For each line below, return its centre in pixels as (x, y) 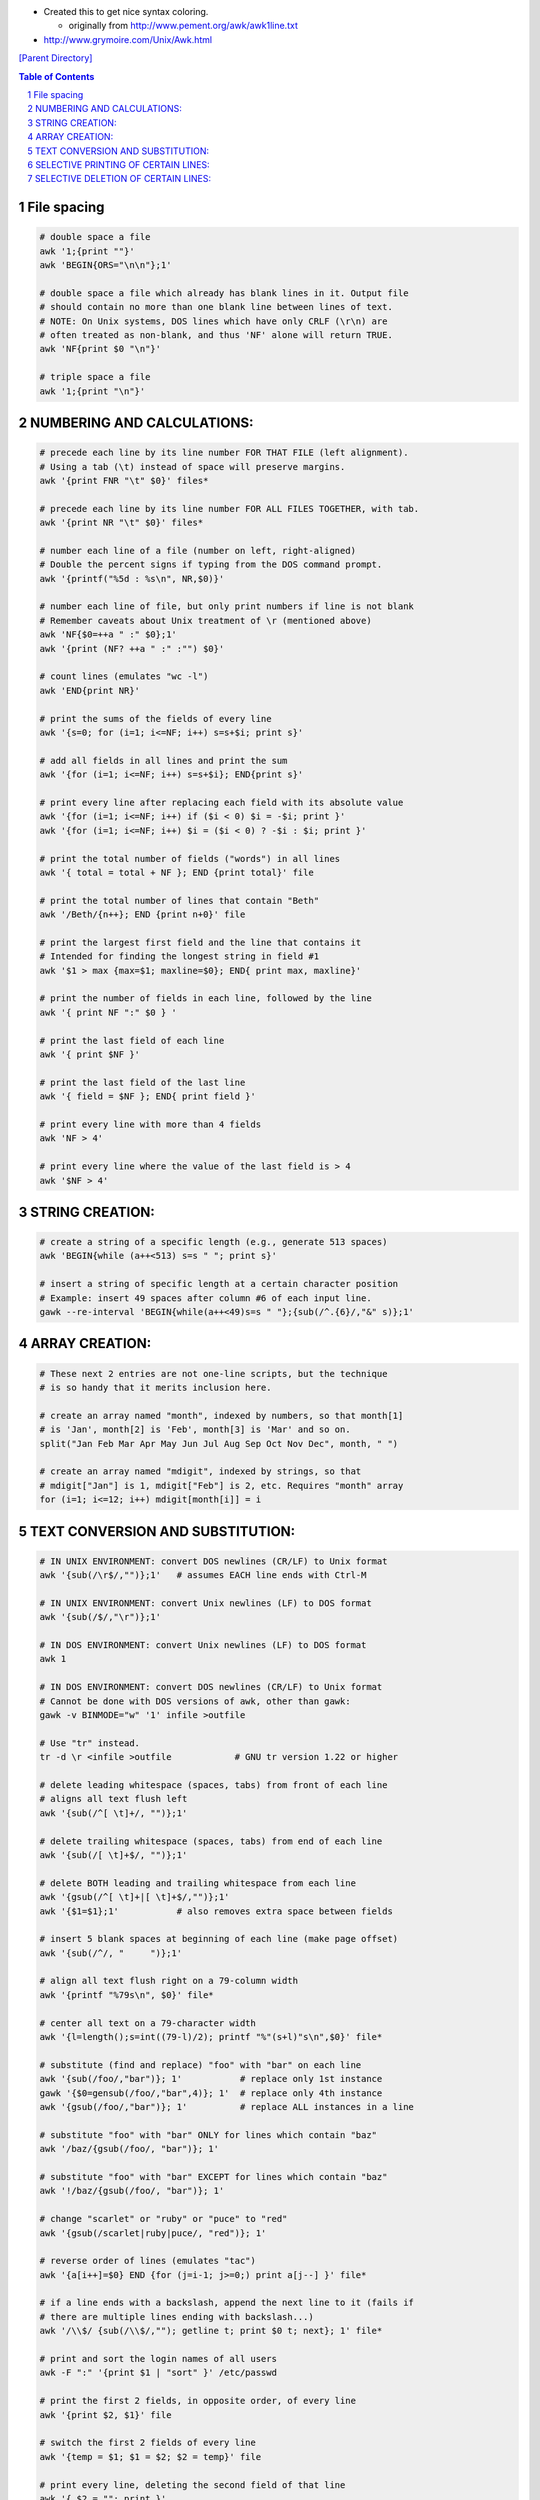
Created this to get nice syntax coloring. (126, 11)
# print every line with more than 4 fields (150, 1124)
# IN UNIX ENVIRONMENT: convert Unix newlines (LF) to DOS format (205, 1603)
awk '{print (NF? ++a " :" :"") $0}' (132, 648)
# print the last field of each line (132, 1040)
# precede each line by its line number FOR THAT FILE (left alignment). (224, 453)
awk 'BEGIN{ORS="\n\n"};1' (105, 265)
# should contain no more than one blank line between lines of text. (216, 307)
